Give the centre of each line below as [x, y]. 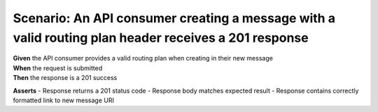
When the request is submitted [58, 68]
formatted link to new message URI [64, 100]
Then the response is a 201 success [65, 78]
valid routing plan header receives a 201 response [161, 38]
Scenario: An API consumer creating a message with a [174, 18]
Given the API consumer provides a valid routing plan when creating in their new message [143, 58]
